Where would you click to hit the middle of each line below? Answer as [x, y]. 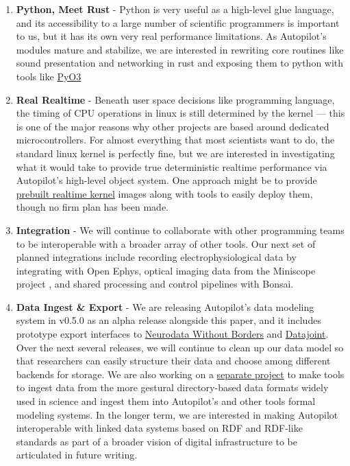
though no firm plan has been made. [92, 207]
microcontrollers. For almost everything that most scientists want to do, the [175, 140]
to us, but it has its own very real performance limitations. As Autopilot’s [171, 36]
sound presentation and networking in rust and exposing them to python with [180, 63]
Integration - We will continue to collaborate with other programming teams [180, 230]
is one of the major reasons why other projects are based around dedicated [173, 126]
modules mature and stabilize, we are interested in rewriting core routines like [180, 49]
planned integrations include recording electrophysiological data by [156, 257]
